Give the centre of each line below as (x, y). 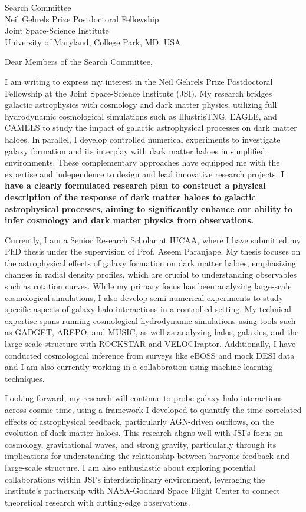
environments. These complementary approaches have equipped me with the (142, 162)
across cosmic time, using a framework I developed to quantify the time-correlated (153, 409)
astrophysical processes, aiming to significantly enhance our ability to (149, 208)
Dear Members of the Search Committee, (79, 62)
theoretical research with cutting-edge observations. (98, 502)
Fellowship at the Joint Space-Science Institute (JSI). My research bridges (139, 93)
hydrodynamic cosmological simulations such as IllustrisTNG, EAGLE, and (141, 116)
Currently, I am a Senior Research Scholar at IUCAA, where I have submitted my (153, 240)
